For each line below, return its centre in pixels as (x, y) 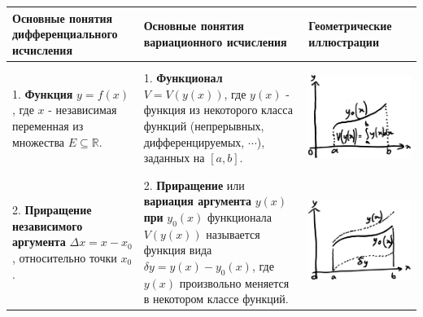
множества (39, 141)
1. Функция (43, 93)
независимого (48, 225)
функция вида (178, 250)
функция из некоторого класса (218, 110)
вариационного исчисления (215, 41)
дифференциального (65, 34)
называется (233, 233)
